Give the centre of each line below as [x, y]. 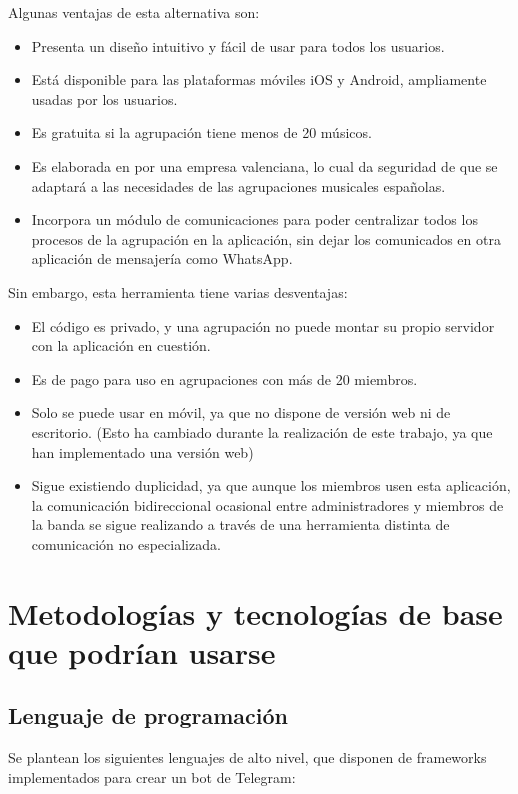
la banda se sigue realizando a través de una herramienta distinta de [240, 524]
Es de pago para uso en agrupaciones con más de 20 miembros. [224, 378]
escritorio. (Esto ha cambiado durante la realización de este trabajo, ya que [262, 431]
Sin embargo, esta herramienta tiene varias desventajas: [178, 291]
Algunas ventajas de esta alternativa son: [134, 12]
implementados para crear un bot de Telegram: [152, 776]
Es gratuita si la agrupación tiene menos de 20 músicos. [201, 132]
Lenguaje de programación [148, 715]
